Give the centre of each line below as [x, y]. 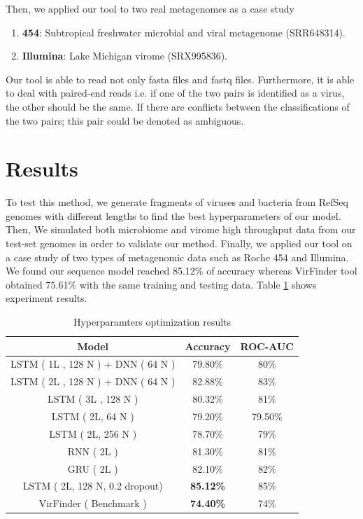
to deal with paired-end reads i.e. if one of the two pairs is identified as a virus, [175, 93]
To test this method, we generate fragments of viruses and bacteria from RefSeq [177, 202]
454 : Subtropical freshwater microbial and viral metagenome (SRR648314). [184, 32]
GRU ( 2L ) [93, 468]
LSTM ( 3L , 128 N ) [93, 399]
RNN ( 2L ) [93, 451]
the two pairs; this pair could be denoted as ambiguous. [125, 120]
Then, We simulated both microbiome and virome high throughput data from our [181, 229]
